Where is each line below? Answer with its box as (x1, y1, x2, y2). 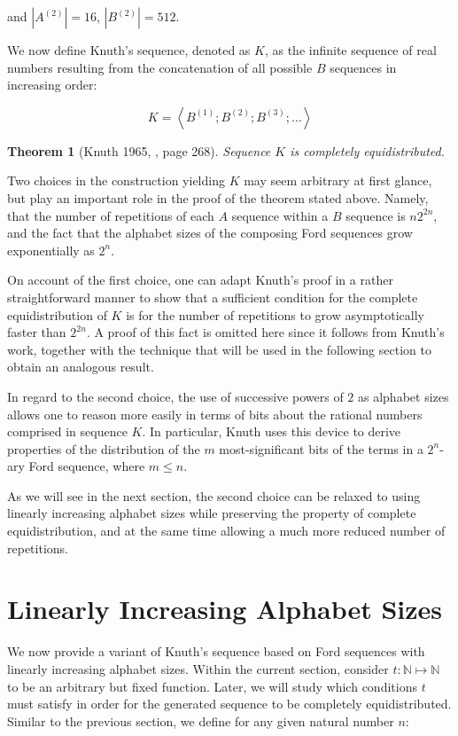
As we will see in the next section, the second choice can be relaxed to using (7, 486, 421, 505)
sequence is (345, 206, 406, 224)
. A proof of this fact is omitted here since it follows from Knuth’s (86, 323, 445, 341)
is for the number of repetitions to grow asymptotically (126, 305, 424, 324)
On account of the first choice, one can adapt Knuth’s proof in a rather (7, 270, 393, 289)
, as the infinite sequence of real (264, 41, 437, 59)
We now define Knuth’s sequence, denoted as (7, 41, 251, 59)
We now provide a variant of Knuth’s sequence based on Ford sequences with (7, 642, 425, 661)
